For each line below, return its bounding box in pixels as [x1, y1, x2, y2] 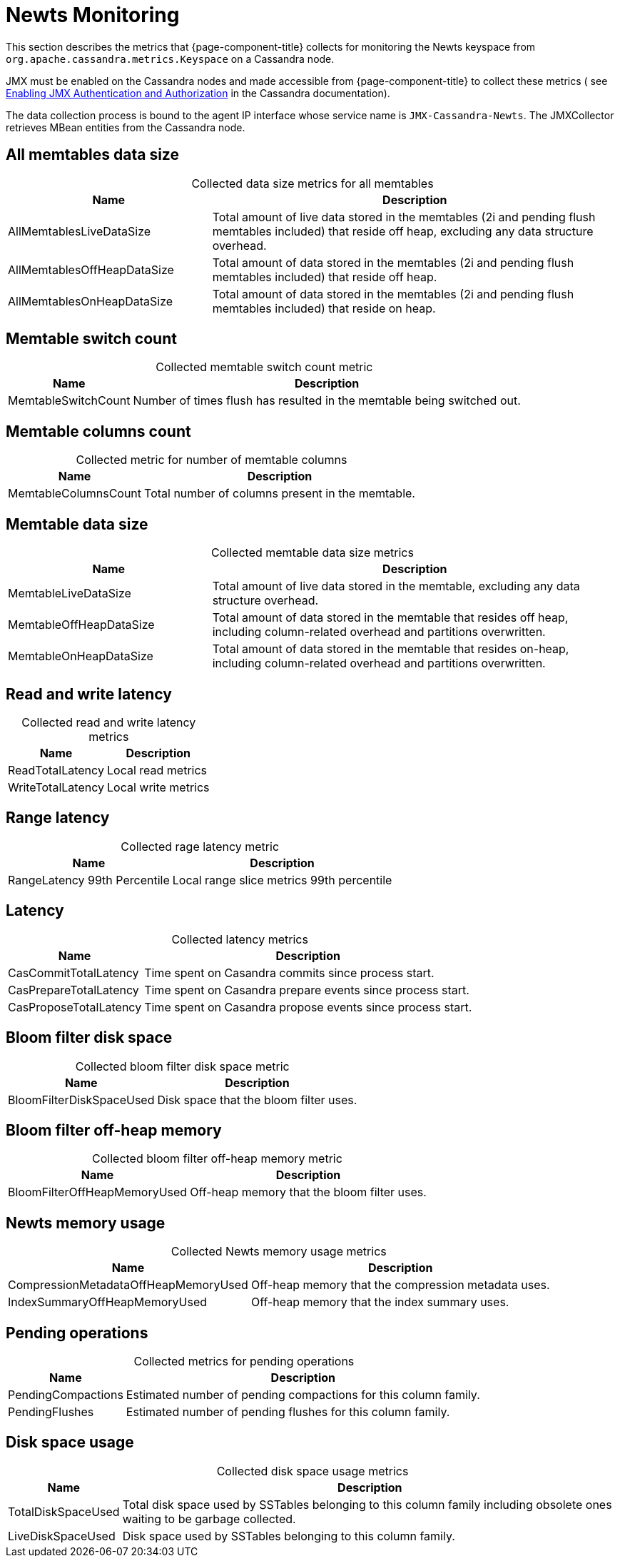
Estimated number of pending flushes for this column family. [126, 1405, 450, 1420]
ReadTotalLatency [8, 762, 104, 777]
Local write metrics [106, 779, 210, 794]
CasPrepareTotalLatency [8, 982, 139, 997]
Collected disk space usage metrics [216, 1463, 409, 1478]
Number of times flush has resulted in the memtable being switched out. [133, 393, 521, 408]
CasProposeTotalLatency [8, 999, 142, 1014]
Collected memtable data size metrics [211, 545, 414, 560]
